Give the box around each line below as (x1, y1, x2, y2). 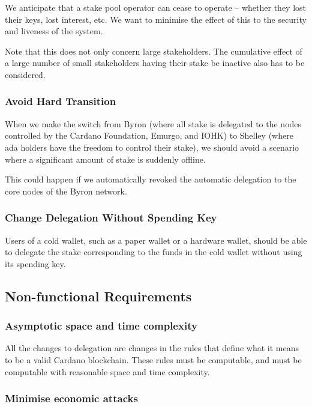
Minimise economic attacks (5, 391, 138, 406)
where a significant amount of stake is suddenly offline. (5, 152, 206, 165)
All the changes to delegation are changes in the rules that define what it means (5, 342, 299, 354)
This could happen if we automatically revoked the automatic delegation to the (5, 173, 296, 185)
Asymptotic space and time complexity (5, 318, 197, 333)
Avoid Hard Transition (5, 94, 116, 109)
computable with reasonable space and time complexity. (5, 365, 210, 378)
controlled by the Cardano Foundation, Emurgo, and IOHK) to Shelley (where (5, 129, 293, 142)
